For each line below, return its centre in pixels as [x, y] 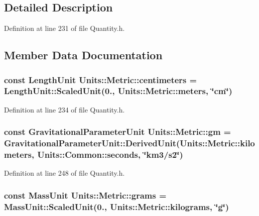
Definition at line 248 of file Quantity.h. [65, 173]
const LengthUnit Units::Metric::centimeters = [101, 79]
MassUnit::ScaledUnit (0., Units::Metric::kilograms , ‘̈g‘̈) [117, 206]
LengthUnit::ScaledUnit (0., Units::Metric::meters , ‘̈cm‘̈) [118, 91]
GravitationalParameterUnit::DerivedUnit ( [92, 143]
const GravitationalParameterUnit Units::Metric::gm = [118, 132]
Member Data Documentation [83, 55]
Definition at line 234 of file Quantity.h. [65, 109]
